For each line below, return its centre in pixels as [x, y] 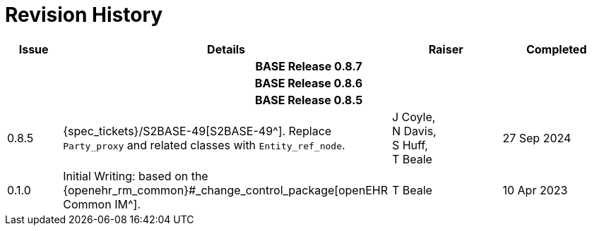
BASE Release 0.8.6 [309, 83]
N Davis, [414, 131]
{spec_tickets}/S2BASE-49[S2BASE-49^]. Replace [197, 131]
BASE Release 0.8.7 [309, 66]
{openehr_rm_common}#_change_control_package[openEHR [225, 190]
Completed [556, 49]
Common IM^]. [102, 204]
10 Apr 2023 [535, 190]
